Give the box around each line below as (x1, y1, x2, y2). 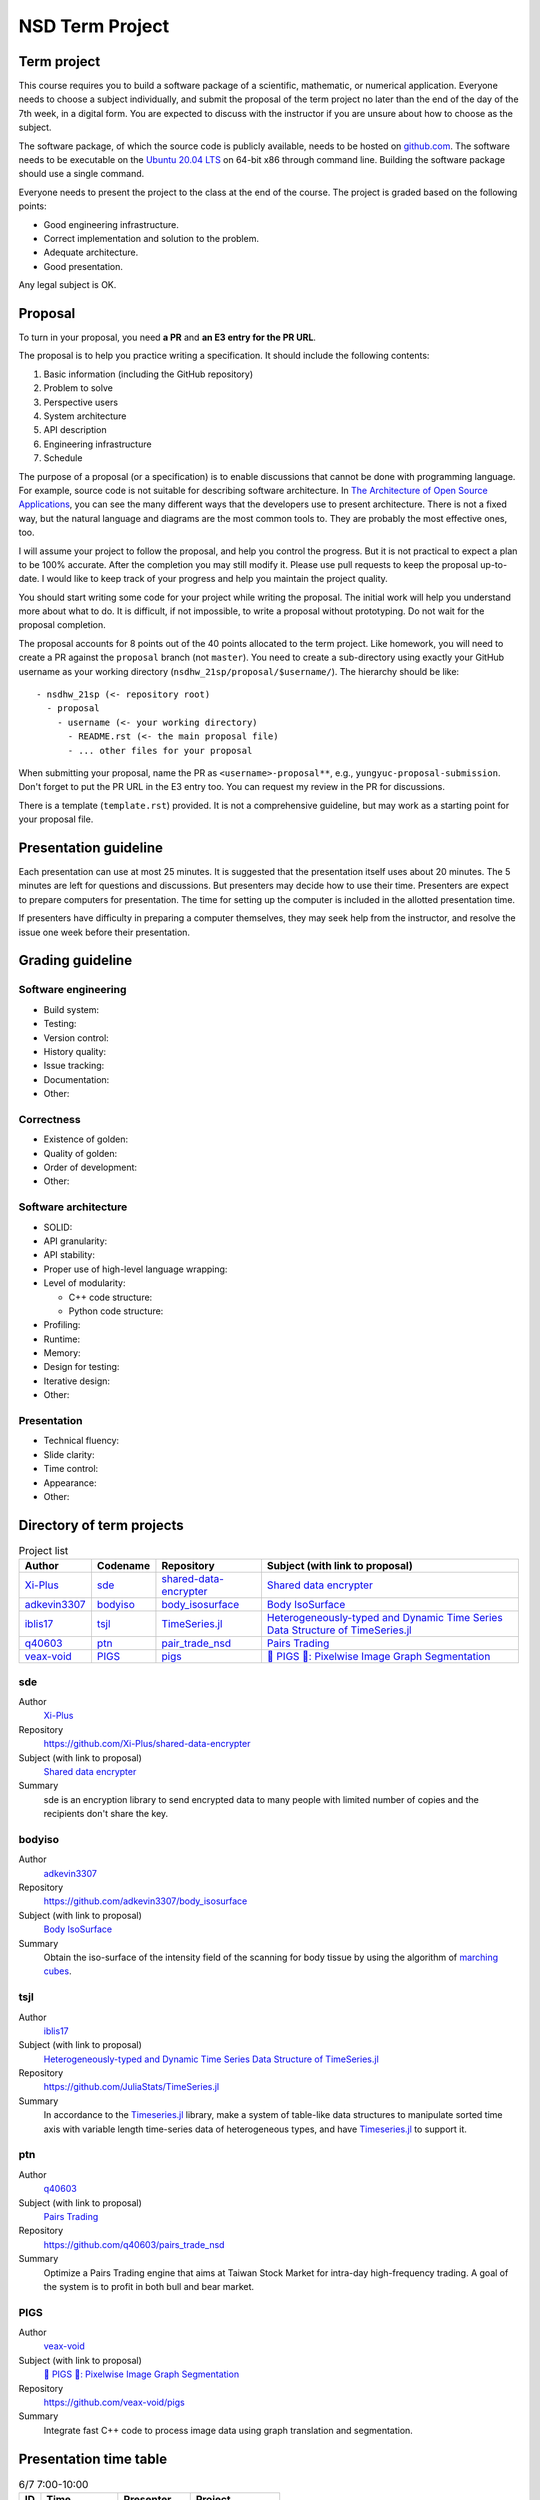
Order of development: (43, 1161, 138, 1174)
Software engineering (18, 983, 127, 997)
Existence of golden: (43, 1133, 129, 1145)
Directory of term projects (18, 1516, 184, 1534)
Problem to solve (43, 382, 114, 394)
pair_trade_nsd (161, 1636, 232, 1650)
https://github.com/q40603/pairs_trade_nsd (43, 2238, 225, 2250)
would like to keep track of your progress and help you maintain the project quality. (46, 573, 389, 585)
